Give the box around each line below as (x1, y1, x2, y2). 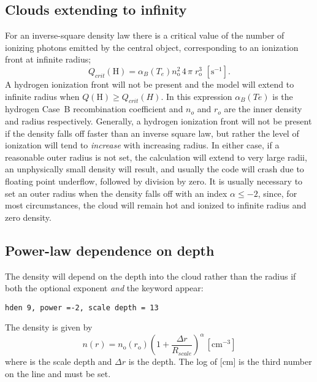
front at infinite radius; (5, 53, 91, 66)
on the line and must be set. (5, 367, 111, 380)
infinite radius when (5, 90, 80, 102)
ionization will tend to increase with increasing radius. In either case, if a (5, 139, 280, 151)
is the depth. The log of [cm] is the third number (128, 355, 312, 368)
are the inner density (224, 102, 302, 115)
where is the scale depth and (5, 355, 112, 368)
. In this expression (161, 90, 232, 102)
